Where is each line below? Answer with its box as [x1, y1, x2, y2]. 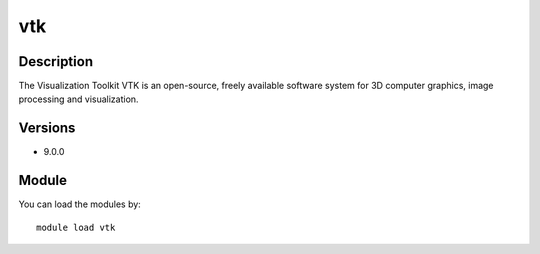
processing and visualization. [18, 93, 139, 105]
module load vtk [36, 221, 116, 233]
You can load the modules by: [18, 198, 142, 210]
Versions [18, 120, 76, 137]
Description [18, 53, 94, 70]
